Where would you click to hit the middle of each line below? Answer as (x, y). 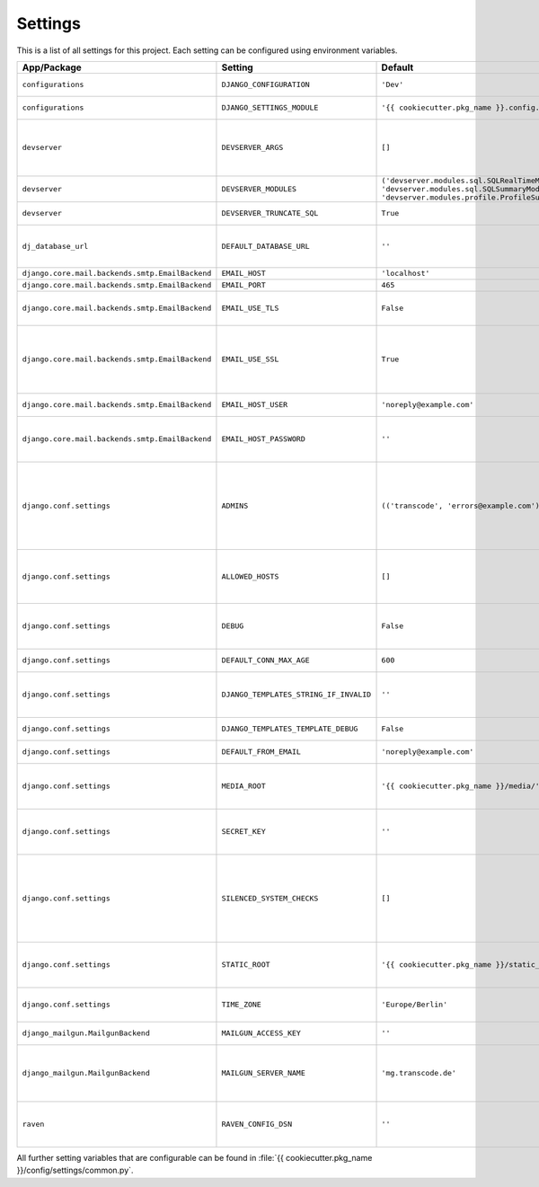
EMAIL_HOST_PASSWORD (263, 439)
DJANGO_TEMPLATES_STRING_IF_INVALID (296, 695)
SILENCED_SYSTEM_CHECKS (270, 898)
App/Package (52, 67)
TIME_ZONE (242, 1005)
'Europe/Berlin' (415, 1005)
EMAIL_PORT (244, 285)
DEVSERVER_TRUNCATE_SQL (270, 213)
